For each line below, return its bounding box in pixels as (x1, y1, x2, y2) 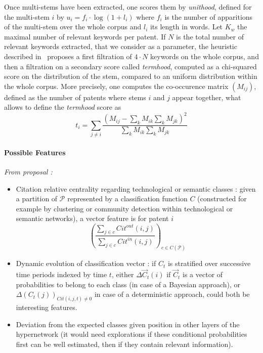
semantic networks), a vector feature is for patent (16, 213, 169, 224)
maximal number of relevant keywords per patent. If (4, 31, 166, 41)
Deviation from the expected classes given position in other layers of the (16, 319, 240, 329)
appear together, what (172, 92, 241, 102)
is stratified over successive (167, 258, 251, 269)
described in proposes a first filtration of (4, 51, 132, 61)
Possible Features (4, 147, 66, 157)
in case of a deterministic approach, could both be (94, 289, 250, 299)
